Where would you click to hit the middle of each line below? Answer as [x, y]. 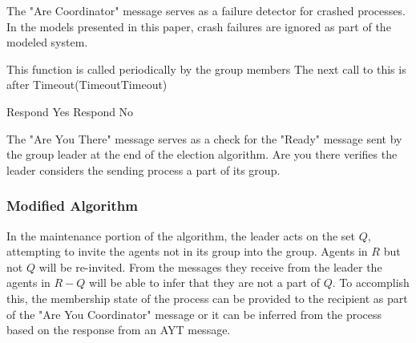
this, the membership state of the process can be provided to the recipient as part [207, 298]
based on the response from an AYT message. [119, 330]
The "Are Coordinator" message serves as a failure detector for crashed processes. [206, 10]
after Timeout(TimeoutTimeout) [87, 85]
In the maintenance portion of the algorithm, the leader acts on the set [181, 235]
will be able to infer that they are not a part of [204, 282]
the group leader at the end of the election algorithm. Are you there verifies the [202, 154]
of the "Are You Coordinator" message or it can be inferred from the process [194, 314]
